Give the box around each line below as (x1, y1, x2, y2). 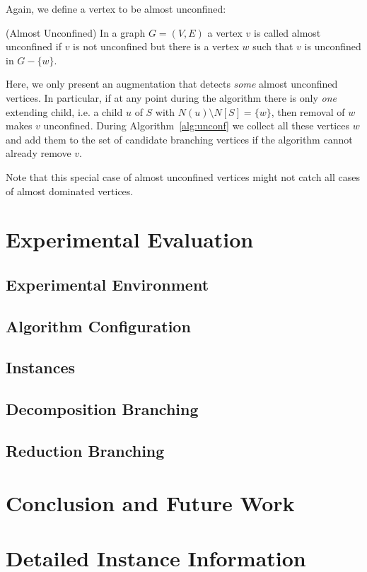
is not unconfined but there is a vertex (73, 39, 239, 54)
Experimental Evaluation (6, 225, 254, 254)
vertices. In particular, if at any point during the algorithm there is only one (6, 90, 337, 105)
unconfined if (6, 39, 62, 54)
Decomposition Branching (6, 398, 199, 420)
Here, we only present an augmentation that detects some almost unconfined (6, 76, 338, 91)
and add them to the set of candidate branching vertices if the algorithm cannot (6, 132, 353, 146)
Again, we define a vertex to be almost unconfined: (6, 1, 226, 16)
